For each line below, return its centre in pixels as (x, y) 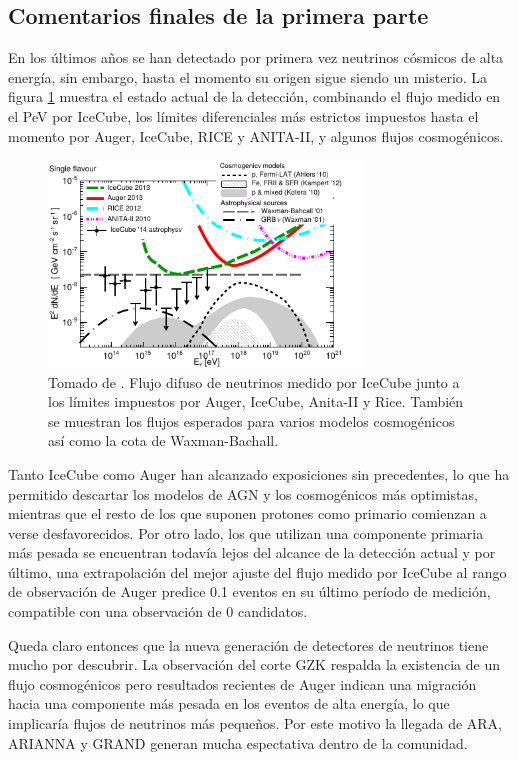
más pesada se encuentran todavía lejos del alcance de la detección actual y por (252, 552)
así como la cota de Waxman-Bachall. (163, 440)
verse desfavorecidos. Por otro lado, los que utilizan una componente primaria (246, 532)
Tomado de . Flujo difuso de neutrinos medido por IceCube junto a (254, 381)
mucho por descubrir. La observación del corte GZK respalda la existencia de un (254, 664)
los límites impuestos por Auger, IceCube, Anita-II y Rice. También (256, 401)
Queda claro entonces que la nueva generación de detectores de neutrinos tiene (248, 644)
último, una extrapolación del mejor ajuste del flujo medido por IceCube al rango (257, 571)
